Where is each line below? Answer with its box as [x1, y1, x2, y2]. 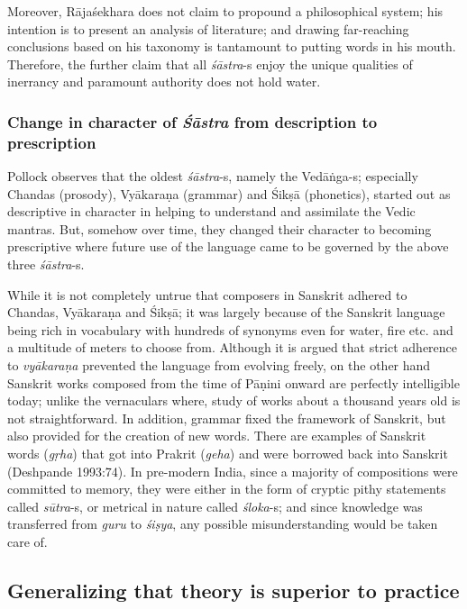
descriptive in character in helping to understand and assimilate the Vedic [7, 202, 416, 221]
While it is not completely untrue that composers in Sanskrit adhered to [7, 285, 407, 304]
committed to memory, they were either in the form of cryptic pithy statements [7, 479, 446, 498]
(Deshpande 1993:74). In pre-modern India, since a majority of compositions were [7, 461, 458, 480]
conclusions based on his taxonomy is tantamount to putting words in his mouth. [7, 37, 456, 56]
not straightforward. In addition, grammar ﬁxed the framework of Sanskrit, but [7, 408, 446, 427]
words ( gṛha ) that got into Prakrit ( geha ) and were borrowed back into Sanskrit [7, 444, 448, 463]
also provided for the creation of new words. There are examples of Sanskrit [7, 426, 426, 445]
